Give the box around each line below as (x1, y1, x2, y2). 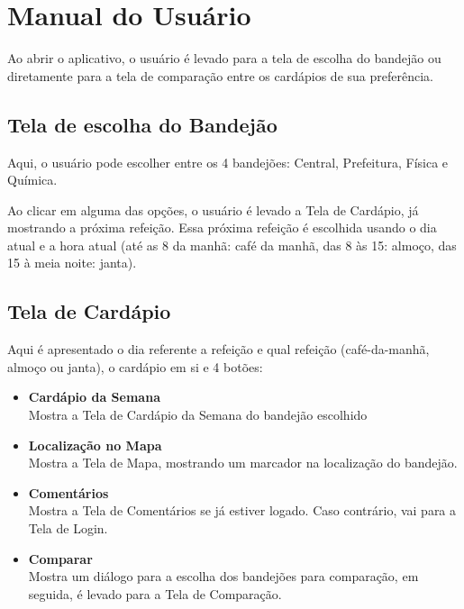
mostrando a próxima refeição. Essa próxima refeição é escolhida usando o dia (7, 218, 437, 237)
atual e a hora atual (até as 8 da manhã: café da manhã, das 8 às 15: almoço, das (7, 235, 457, 254)
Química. (7, 170, 58, 189)
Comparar (28, 549, 93, 568)
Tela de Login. (28, 519, 108, 538)
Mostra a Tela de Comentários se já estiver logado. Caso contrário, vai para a (28, 501, 457, 520)
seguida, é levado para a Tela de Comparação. (28, 584, 282, 603)
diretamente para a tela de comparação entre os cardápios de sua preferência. (7, 66, 433, 85)
